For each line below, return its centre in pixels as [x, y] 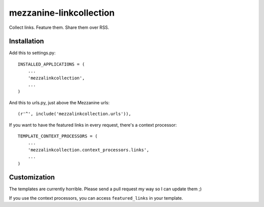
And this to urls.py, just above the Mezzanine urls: [59, 102]
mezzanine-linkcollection [62, 13]
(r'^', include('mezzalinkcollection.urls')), [75, 114]
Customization [32, 177]
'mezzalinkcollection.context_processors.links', [88, 150]
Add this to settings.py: [32, 53]
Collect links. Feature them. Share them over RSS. [59, 27]
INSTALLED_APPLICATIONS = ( [51, 64]
